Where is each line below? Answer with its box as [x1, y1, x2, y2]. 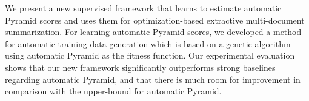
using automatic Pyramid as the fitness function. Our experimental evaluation [5, 49, 295, 62]
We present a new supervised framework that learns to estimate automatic [5, 2, 282, 14]
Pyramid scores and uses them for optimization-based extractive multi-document [5, 13, 305, 26]
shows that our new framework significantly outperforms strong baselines [5, 60, 276, 73]
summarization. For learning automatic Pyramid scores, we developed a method [5, 25, 302, 38]
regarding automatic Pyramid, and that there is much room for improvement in [5, 73, 301, 85]
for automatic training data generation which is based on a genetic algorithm [5, 37, 291, 50]
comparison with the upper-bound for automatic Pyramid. [5, 85, 222, 97]
